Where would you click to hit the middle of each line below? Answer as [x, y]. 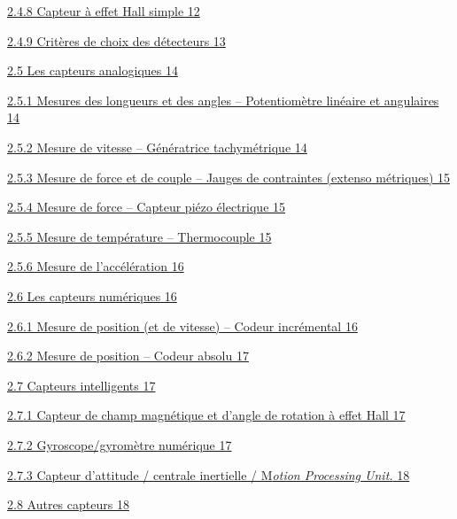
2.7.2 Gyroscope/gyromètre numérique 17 [120, 444]
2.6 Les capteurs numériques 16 [92, 295]
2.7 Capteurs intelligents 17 [81, 385]
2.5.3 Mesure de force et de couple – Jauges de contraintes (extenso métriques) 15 [228, 177]
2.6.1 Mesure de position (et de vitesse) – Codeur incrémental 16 [182, 325]
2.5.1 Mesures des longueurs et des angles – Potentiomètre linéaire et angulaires [223, 100]
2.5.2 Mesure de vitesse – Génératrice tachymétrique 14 [157, 147]
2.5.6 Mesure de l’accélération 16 [96, 266]
